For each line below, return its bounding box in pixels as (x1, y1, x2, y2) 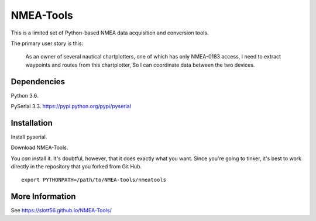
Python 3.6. (11, 92, 39, 99)
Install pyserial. (11, 133, 47, 140)
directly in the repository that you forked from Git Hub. (11, 163, 142, 170)
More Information (11, 192, 76, 202)
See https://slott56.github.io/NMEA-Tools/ (11, 207, 112, 214)
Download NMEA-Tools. (11, 144, 68, 151)
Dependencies (11, 77, 66, 87)
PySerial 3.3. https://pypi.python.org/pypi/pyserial (11, 103, 131, 110)
